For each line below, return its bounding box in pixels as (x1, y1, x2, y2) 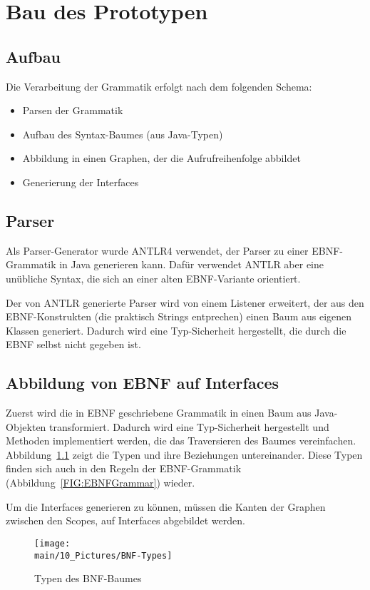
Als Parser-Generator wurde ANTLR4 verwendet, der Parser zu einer (6, 243, 309, 258)
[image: (34, 538, 71, 549)
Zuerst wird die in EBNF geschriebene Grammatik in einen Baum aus (6, 405, 312, 420)
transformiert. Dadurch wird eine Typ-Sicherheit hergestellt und (49, 419, 329, 434)
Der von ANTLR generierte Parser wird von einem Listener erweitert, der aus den (6, 295, 364, 310)
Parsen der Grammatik (22, 103, 123, 118)
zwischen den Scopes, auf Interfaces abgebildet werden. (6, 513, 245, 528)
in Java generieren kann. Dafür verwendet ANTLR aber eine (59, 257, 324, 272)
